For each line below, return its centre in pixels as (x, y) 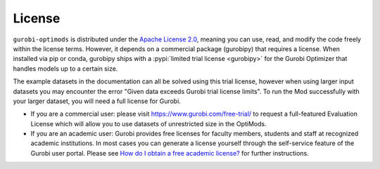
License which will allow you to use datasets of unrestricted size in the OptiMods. (148, 123)
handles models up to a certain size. (65, 68)
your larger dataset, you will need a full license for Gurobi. (97, 101)
